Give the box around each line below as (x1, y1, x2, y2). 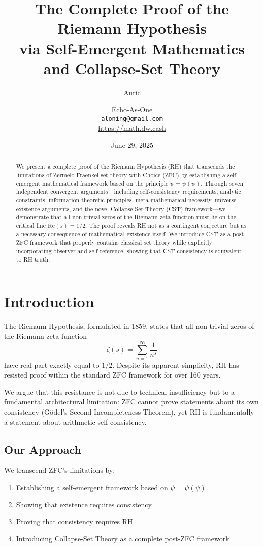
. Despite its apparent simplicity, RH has (112, 359, 239, 370)
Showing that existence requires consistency (16, 499, 152, 509)
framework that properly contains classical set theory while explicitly (30, 238, 212, 247)
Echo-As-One (111, 104, 153, 115)
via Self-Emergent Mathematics (19, 38, 245, 58)
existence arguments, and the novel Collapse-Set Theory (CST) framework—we (16, 204, 226, 213)
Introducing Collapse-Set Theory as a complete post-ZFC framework (16, 533, 229, 543)
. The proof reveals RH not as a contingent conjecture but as (85, 221, 246, 230)
